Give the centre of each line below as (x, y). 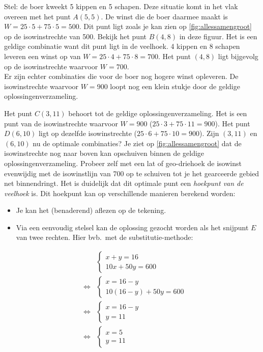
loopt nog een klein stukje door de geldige (175, 86)
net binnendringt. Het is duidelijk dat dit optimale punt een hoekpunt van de (124, 183)
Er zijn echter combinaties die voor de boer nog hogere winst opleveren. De (121, 76)
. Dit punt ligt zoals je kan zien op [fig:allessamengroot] (165, 26)
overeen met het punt (37, 16)
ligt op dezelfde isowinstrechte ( (88, 133)
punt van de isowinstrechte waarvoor (61, 123)
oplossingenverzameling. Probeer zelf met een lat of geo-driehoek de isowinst (123, 163)
